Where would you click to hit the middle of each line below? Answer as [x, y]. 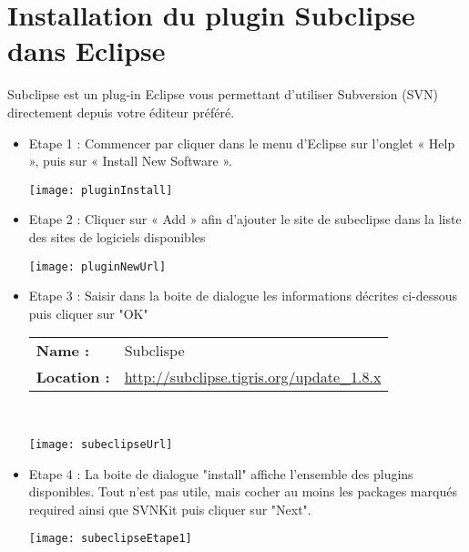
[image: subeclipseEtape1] [110, 539]
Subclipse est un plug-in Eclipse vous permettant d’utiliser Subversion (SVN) [223, 94]
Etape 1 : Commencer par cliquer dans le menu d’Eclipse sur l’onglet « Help [242, 143]
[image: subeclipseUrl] [101, 444]
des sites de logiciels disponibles [117, 236]
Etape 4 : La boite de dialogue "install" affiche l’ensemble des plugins [221, 473]
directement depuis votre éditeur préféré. [121, 112]
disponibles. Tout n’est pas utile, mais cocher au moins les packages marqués [243, 491]
